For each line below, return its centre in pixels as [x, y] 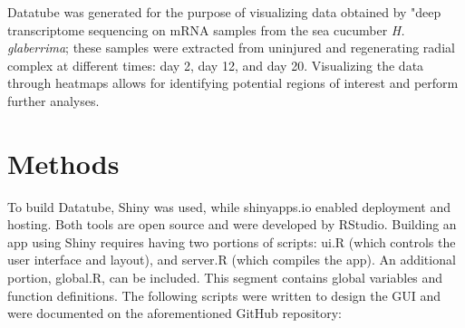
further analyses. [53, 100]
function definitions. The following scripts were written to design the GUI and [224, 295]
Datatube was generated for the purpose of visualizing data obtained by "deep [224, 12]
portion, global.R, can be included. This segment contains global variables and [225, 278]
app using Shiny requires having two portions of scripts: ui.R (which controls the [232, 241]
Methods [63, 163]
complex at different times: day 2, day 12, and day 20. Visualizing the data [216, 65]
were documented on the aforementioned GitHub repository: [175, 313]
